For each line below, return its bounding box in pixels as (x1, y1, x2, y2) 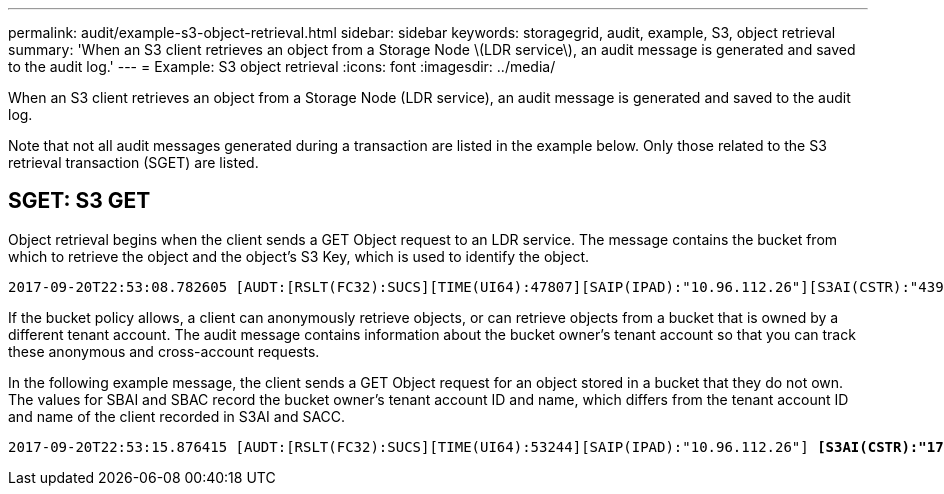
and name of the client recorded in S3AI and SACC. (8, 407, 346, 425)
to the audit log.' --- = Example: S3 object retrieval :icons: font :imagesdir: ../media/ (8, 58, 556, 75)
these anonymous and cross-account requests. (8, 342, 320, 360)
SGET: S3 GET (8, 188, 151, 214)
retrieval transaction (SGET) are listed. (8, 154, 259, 171)
